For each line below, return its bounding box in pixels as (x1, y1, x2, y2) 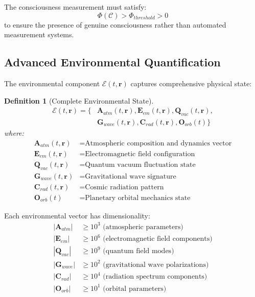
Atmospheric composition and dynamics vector (85, 139, 232, 147)
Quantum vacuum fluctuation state (85, 161, 196, 168)
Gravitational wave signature (85, 172, 176, 180)
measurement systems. (4, 29, 74, 40)
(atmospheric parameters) (103, 223, 183, 231)
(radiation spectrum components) (103, 273, 207, 281)
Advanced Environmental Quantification (4, 54, 221, 70)
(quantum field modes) (103, 247, 174, 255)
